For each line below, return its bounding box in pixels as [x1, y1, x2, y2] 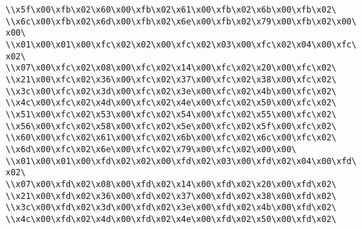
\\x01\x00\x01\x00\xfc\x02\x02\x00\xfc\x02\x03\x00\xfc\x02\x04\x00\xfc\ [6, 39, 357, 50]
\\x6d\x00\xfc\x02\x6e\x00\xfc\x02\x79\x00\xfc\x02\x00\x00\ [6, 144, 297, 154]
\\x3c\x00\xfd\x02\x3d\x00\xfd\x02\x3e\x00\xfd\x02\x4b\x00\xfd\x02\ [6, 202, 337, 213]
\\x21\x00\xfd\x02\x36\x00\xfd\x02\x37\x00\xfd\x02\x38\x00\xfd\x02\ [6, 191, 337, 201]
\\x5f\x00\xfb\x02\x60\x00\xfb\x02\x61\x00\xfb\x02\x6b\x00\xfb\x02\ [6, 5, 337, 15]
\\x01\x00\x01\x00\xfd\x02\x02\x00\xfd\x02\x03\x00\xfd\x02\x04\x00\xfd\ [6, 156, 357, 166]
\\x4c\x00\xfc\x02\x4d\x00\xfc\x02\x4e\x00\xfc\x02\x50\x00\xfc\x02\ [6, 98, 337, 108]
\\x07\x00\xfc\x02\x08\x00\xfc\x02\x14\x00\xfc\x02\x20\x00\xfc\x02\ [6, 63, 337, 73]
